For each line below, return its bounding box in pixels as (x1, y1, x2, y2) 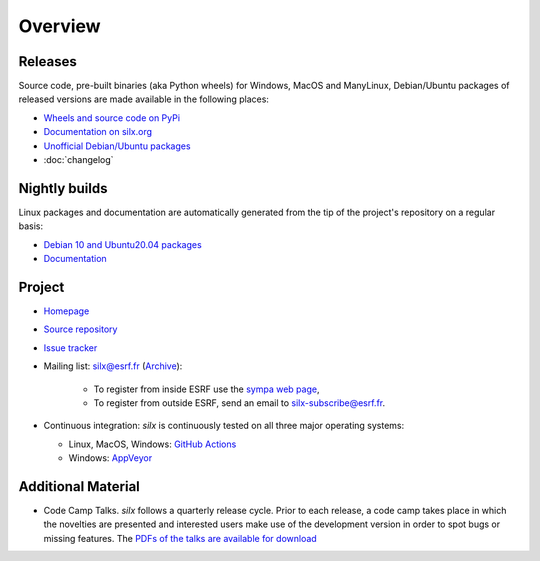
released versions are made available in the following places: (18, 93, 270, 105)
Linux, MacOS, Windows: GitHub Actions (68, 438, 237, 450)
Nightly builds (18, 180, 108, 197)
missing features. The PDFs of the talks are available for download (43, 532, 317, 544)
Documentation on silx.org (43, 126, 153, 138)
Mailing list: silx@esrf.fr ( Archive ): (43, 360, 183, 372)
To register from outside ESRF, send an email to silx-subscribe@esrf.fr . (93, 396, 386, 409)
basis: (18, 220, 44, 232)
